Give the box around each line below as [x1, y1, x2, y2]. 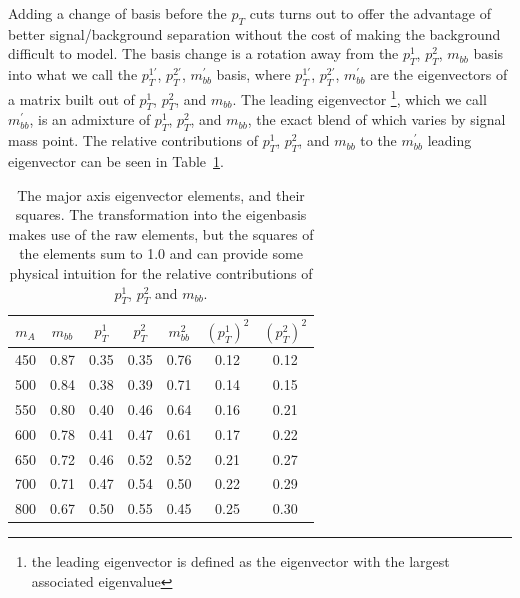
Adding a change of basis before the [8, 3, 227, 23]
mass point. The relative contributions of [8, 130, 258, 151]
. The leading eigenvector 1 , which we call [232, 85, 487, 109]
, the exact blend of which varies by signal [247, 109, 506, 130]
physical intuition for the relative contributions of [9, 263, 313, 283]
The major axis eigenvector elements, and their [17, 184, 305, 205]
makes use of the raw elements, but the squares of [8, 223, 314, 244]
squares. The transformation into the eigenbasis [15, 204, 307, 225]
